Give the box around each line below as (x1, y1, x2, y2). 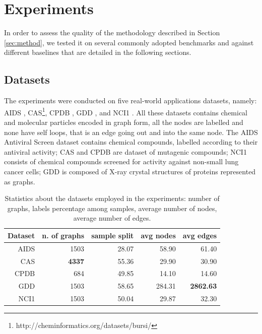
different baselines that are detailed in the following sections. (4, 47, 191, 57)
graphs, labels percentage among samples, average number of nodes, (7, 203, 217, 213)
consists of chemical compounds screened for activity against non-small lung (4, 156, 239, 167)
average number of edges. (73, 213, 151, 223)
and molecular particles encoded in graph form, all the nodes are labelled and (4, 116, 243, 127)
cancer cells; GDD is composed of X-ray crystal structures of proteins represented (4, 166, 256, 176)
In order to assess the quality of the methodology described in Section (4, 27, 220, 38)
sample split (91, 230, 134, 240)
